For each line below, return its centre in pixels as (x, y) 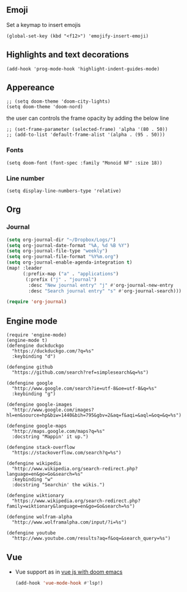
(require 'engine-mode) (37, 335)
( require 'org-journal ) (37, 302)
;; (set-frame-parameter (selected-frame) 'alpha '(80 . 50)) (87, 130)
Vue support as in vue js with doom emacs (69, 572)
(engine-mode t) (27, 341)
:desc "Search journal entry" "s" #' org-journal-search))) (105, 291)
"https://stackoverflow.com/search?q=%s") (67, 453)
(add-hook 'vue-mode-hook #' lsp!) (59, 583)
